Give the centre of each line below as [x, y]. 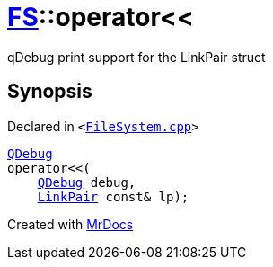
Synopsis [50, 92]
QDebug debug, [87, 182]
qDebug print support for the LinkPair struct [136, 57]
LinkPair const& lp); [113, 196]
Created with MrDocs [70, 224]
